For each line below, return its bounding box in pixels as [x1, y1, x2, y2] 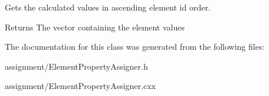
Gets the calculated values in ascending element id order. [5, 1, 211, 13]
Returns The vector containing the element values [5, 20, 185, 33]
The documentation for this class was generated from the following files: [5, 40, 265, 53]
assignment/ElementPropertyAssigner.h [5, 60, 148, 72]
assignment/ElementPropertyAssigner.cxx [5, 80, 156, 92]
